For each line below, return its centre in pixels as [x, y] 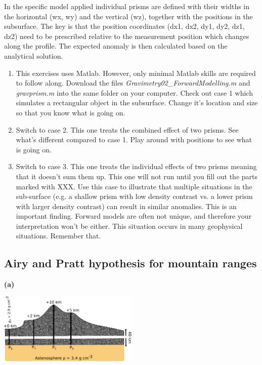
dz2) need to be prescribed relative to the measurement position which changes [127, 36]
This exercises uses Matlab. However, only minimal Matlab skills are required [136, 73]
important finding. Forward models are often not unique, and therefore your [134, 216]
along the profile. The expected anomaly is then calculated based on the [116, 46]
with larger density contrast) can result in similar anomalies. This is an [126, 206]
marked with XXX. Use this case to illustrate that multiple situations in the [134, 186]
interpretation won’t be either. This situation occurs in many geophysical [129, 226]
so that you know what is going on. [71, 112]
